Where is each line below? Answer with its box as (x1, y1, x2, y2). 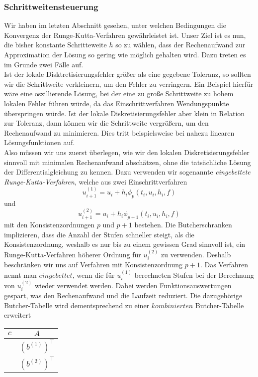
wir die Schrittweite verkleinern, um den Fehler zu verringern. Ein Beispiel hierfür (4, 78, 254, 89)
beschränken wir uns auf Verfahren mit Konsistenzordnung (4, 259, 183, 270)
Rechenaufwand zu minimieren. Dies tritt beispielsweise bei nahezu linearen (4, 127, 235, 138)
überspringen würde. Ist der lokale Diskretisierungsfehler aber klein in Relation (4, 108, 245, 118)
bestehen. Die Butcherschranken (134, 219, 232, 230)
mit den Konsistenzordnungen (4, 219, 95, 230)
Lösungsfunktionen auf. (4, 137, 75, 148)
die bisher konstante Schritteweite (4, 39, 107, 50)
